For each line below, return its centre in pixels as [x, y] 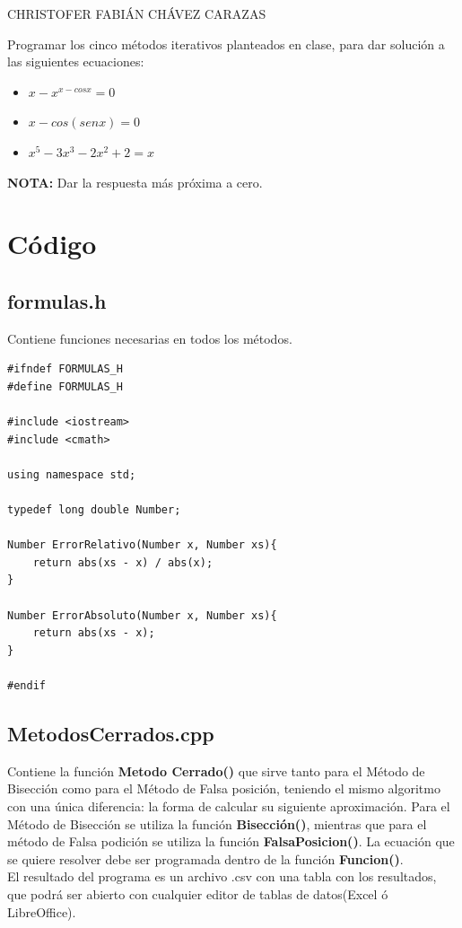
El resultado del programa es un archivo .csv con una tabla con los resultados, [222, 876]
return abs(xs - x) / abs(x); [123, 562]
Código [52, 244]
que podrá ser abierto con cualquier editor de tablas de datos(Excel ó [198, 893]
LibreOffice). [42, 911]
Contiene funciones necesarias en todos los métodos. [150, 338]
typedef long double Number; [94, 510]
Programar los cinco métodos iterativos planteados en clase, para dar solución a [226, 44]
